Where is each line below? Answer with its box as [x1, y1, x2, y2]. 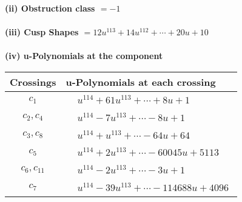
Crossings [10, 74, 56, 89]
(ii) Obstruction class [5, 2, 95, 14]
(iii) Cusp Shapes [5, 26, 79, 38]
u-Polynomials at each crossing [66, 74, 216, 89]
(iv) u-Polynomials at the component [5, 49, 163, 62]
